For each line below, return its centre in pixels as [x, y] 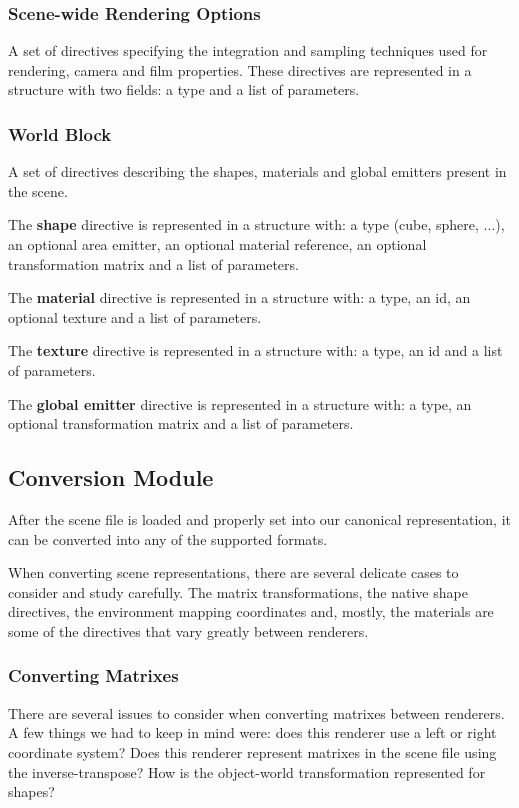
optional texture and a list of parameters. [135, 316]
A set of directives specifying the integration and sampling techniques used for [248, 50]
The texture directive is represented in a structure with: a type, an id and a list [255, 350]
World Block [60, 133]
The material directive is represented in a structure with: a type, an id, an [239, 297]
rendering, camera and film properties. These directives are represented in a [240, 69]
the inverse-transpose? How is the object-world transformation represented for [247, 771]
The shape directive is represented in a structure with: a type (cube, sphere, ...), [256, 224]
